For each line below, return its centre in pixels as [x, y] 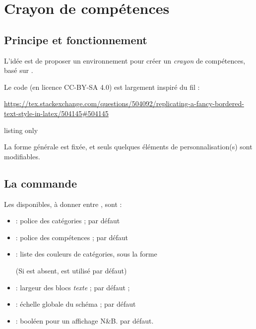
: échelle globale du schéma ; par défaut [76, 304]
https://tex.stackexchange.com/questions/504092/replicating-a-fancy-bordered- [124, 103]
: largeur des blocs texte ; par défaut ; [73, 287]
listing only [21, 130]
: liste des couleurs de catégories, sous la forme [86, 254]
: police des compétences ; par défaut [72, 237]
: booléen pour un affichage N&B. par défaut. [85, 320]
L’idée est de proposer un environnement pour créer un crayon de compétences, [125, 60]
